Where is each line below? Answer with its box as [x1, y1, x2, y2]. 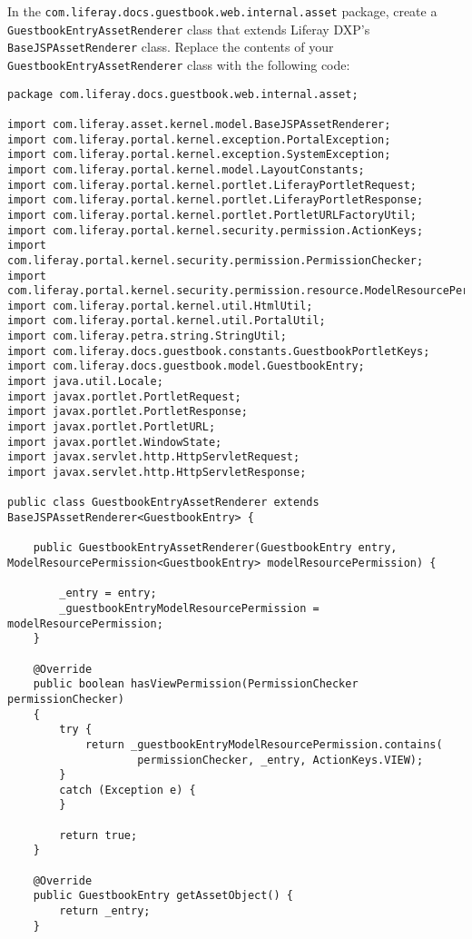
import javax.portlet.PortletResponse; [7, 405, 248, 419]
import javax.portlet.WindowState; [7, 435, 222, 449]
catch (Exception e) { [59, 783, 196, 796]
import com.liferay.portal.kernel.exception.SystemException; [7, 148, 391, 162]
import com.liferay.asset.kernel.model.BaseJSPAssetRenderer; [7, 117, 391, 131]
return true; [59, 828, 138, 842]
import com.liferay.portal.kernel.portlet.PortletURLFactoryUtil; [7, 208, 418, 222]
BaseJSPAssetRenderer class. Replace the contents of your [7, 37, 334, 56]
